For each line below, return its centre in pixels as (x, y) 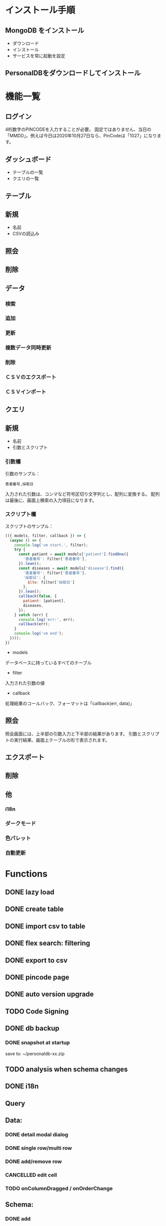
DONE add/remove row (33, 1161)
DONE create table (34, 909)
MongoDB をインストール (45, 30)
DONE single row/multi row (39, 1148)
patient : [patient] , (44, 601)
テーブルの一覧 (28, 172)
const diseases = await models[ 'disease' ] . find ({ (71, 568)
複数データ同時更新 (28, 348)
